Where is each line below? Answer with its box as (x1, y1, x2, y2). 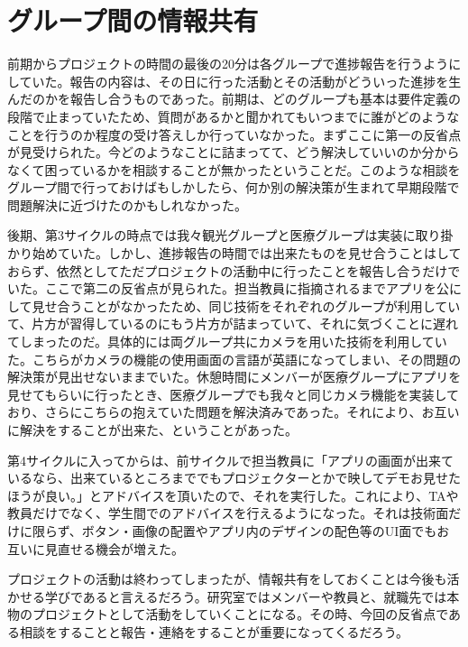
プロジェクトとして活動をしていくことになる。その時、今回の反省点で (32, 605, 449, 624)
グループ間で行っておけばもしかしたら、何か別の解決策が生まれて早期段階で (7, 178, 460, 197)
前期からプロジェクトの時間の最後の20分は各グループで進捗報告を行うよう (7, 54, 449, 73)
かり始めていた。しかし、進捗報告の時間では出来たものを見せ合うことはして (7, 244, 462, 263)
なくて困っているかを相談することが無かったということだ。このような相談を (7, 160, 461, 179)
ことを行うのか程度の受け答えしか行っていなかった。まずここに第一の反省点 (7, 125, 462, 143)
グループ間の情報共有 (7, 2, 259, 39)
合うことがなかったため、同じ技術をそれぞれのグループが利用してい (57, 296, 461, 315)
